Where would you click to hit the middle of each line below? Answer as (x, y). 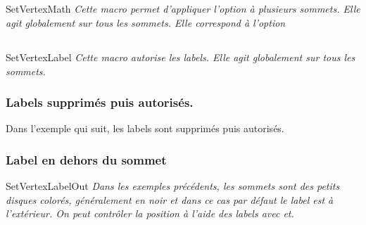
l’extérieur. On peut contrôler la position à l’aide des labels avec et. (150, 213)
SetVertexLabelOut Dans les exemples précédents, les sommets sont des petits (173, 186)
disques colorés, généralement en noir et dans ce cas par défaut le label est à (170, 199)
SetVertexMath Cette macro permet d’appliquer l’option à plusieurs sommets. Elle (183, 9)
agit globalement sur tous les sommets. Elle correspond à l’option (146, 22)
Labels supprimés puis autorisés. (100, 102)
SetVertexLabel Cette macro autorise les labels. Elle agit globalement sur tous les (181, 57)
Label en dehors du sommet (86, 159)
